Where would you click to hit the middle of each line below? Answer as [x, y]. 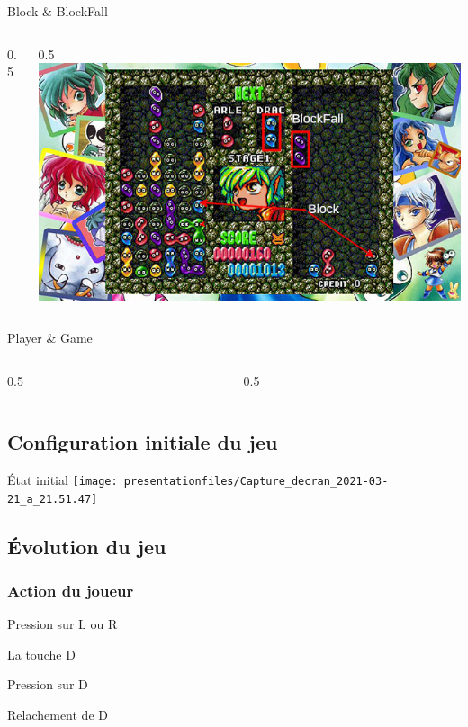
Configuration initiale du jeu [143, 442]
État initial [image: [63, 479]
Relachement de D [58, 714]
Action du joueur [71, 590]
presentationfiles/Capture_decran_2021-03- [256, 481]
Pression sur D [48, 684]
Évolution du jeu [87, 546]
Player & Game [50, 338]
